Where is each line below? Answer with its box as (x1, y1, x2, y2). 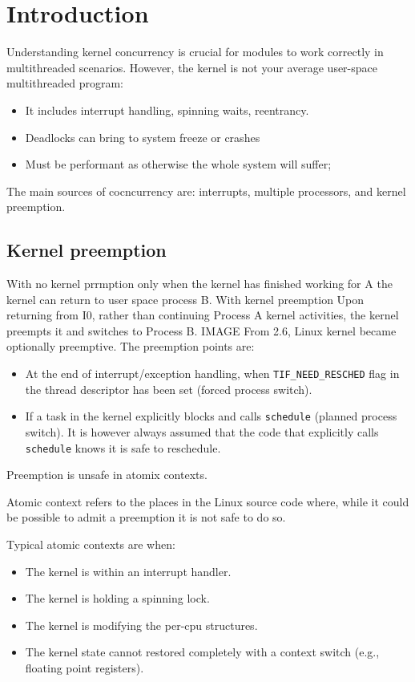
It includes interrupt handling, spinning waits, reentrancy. (25, 101, 309, 118)
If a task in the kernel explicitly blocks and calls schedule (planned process (25, 408, 397, 424)
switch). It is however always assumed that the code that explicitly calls (25, 423, 379, 440)
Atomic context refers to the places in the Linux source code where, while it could (6, 493, 409, 509)
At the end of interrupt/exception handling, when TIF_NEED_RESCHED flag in (25, 365, 400, 382)
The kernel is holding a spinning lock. (25, 590, 210, 607)
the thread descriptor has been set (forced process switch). (25, 380, 312, 397)
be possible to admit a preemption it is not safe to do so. (6, 509, 286, 526)
